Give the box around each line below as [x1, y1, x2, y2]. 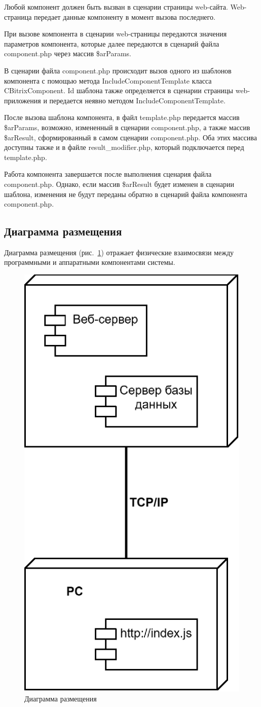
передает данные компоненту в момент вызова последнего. [34, 11, 215, 22]
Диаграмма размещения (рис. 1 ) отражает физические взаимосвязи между [4, 247, 234, 257]
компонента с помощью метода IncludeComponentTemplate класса [4, 75, 212, 86]
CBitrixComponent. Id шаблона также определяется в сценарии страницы [4, 85, 234, 96]
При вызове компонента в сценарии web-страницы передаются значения [4, 28, 227, 39]
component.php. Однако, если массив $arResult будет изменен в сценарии [4, 178, 234, 189]
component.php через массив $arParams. [4, 48, 131, 59]
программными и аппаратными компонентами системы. [4, 257, 175, 267]
